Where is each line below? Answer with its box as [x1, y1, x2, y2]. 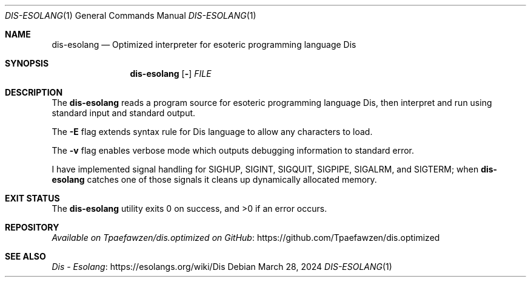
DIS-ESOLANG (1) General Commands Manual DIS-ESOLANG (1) [5, 10, 256, 21]
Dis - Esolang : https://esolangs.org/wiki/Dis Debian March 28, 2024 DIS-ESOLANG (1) [52, 261, 392, 272]
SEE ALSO [5, 251, 46, 261]
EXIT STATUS [5, 193, 60, 203]
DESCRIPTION [5, 87, 63, 97]
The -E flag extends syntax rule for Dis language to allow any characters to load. [52, 126, 373, 137]
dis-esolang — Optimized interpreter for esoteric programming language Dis [52, 39, 356, 50]
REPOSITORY [5, 222, 59, 232]
